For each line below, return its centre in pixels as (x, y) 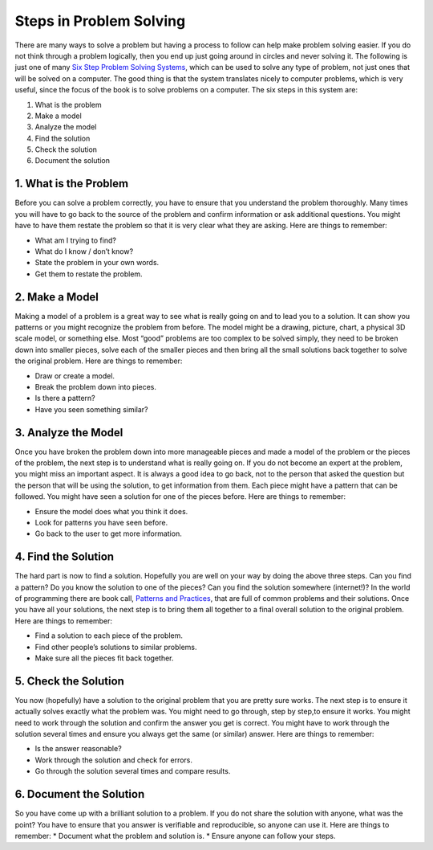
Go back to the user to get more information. (108, 533)
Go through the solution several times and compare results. (133, 771)
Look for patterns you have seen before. (101, 522)
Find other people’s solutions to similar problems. (116, 647)
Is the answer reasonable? (78, 749)
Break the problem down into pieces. (95, 386)
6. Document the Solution (80, 794)
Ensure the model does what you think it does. (111, 511)
